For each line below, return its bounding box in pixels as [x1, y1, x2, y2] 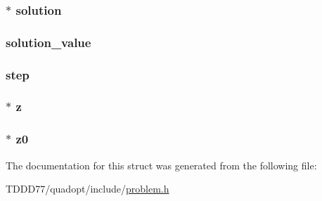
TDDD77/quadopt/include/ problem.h [6, 181, 169, 196]
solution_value [6, 33, 91, 51]
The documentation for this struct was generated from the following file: [6, 157, 317, 172]
